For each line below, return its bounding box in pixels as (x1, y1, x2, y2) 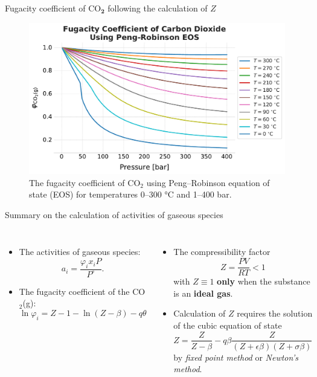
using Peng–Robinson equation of (146, 176, 270, 188)
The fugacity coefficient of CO (29, 176, 141, 188)
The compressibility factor (173, 245, 271, 258)
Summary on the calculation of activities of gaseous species (5, 208, 223, 221)
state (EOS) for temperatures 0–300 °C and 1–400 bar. (29, 188, 232, 201)
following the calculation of (107, 2, 208, 14)
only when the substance (217, 275, 310, 288)
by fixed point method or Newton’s (173, 350, 298, 363)
